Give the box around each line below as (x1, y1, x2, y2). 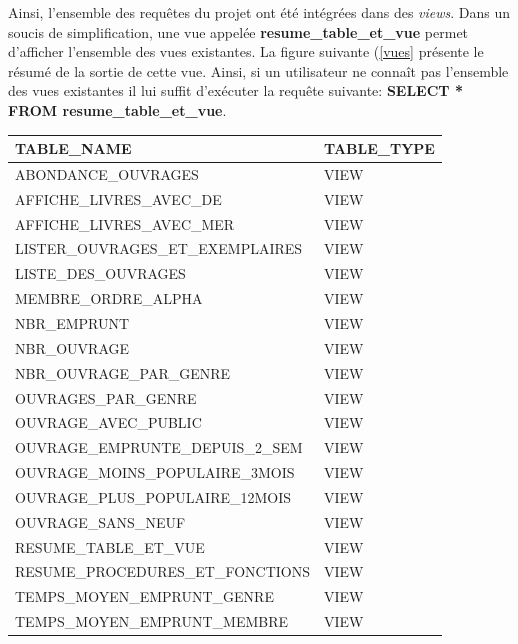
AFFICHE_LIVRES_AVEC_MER (15, 213, 235, 234)
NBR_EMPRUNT (15, 312, 130, 333)
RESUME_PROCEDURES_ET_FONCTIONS (15, 561, 311, 582)
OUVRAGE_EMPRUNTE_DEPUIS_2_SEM (15, 437, 303, 458)
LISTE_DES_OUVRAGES (15, 263, 186, 284)
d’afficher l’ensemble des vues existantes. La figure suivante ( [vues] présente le (8, 41, 484, 62)
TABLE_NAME (15, 138, 132, 159)
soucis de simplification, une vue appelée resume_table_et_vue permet (8, 21, 469, 42)
